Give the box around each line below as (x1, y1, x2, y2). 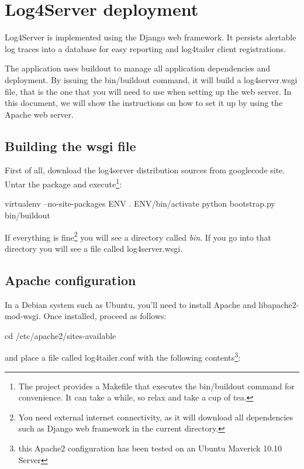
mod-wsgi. (5, 310, 41, 322)
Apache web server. (5, 108, 74, 120)
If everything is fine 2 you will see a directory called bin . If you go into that (5, 229, 271, 243)
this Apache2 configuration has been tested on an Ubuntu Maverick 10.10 (18, 441, 282, 454)
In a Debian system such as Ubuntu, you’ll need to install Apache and (5, 298, 256, 310)
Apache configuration (5, 271, 136, 289)
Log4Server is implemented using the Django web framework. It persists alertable (5, 31, 296, 43)
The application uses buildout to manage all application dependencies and (5, 62, 271, 74)
